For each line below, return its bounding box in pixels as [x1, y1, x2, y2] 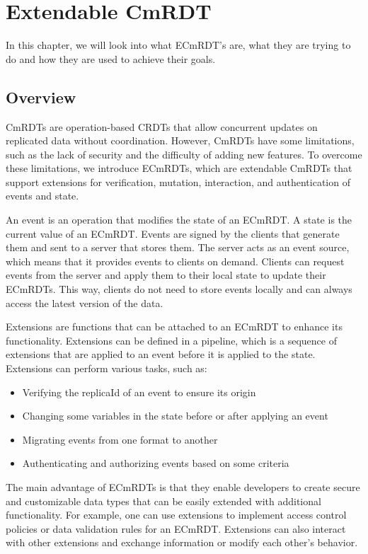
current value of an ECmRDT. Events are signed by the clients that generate [6, 226, 340, 241]
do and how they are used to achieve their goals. [6, 51, 216, 66]
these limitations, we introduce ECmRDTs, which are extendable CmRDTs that [6, 161, 352, 175]
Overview [6, 86, 76, 108]
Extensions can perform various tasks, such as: [6, 361, 207, 376]
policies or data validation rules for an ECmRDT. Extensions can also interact [6, 521, 346, 536]
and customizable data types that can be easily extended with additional [6, 493, 321, 508]
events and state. [6, 188, 79, 203]
